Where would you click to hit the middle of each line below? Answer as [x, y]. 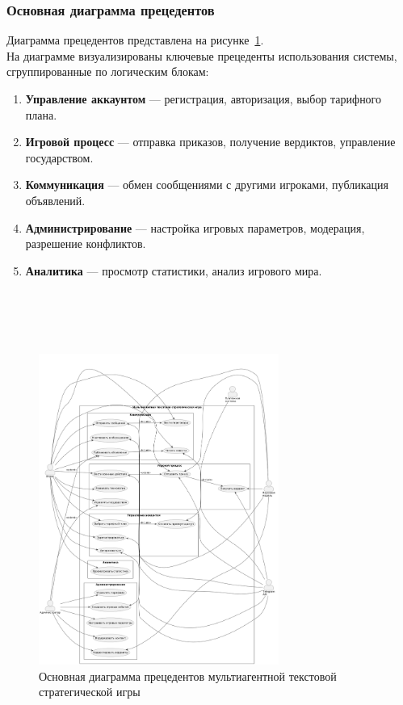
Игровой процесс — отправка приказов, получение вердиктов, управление [210, 142]
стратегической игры [90, 692]
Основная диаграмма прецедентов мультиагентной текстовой [188, 676]
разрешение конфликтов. [86, 243]
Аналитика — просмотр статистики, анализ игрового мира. [174, 270]
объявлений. [55, 200]
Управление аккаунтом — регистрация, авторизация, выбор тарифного [204, 99]
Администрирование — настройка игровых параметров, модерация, [195, 227]
